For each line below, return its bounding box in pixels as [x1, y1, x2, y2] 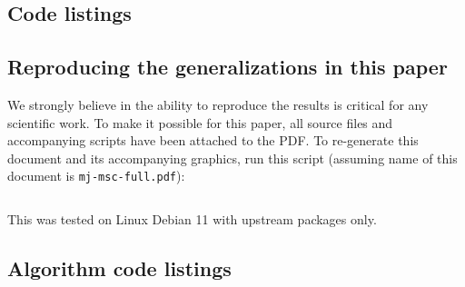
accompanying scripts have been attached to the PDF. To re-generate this [7, 131, 419, 150]
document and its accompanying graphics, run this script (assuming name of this [7, 148, 458, 167]
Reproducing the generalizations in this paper [7, 53, 448, 81]
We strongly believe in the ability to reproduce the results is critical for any [7, 94, 429, 114]
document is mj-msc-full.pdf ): [7, 166, 185, 185]
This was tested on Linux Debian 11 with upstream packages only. [7, 210, 377, 229]
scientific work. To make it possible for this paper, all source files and [7, 113, 393, 132]
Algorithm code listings [7, 254, 232, 282]
